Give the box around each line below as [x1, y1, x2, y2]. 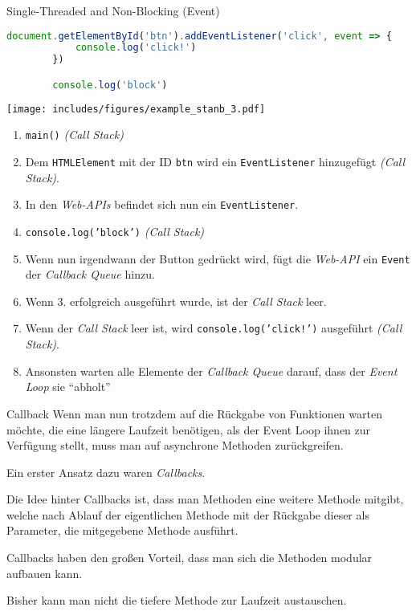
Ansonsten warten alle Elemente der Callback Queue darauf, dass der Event [25, 362, 398, 379]
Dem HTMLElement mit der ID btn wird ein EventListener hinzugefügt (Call [25, 153, 406, 170]
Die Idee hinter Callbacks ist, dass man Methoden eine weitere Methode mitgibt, [6, 491, 404, 507]
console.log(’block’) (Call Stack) [25, 222, 205, 239]
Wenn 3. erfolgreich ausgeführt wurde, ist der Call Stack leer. [25, 292, 327, 309]
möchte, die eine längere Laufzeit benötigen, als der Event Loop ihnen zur [6, 421, 371, 438]
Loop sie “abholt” [25, 378, 111, 395]
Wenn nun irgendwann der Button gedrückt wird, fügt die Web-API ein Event [25, 250, 410, 267]
